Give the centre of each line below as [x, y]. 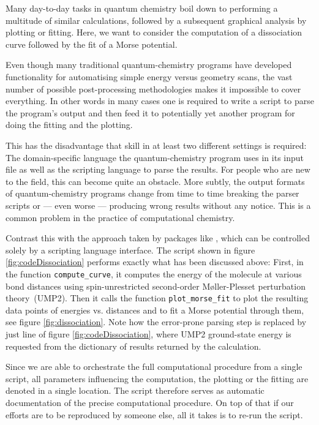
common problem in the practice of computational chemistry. [120, 217]
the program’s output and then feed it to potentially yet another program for [150, 112]
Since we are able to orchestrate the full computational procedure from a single [154, 367]
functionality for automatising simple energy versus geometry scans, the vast [149, 76]
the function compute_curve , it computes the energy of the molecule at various [154, 273]
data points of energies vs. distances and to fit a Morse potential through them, [155, 310]
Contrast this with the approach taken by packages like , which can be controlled [158, 238]
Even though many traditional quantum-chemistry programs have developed [149, 65]
